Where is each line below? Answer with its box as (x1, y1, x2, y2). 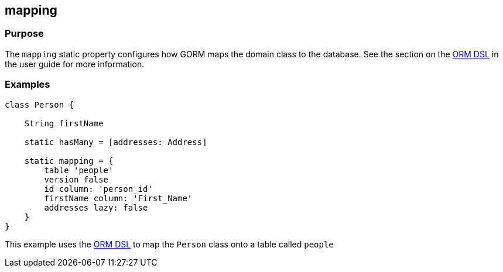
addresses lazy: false (44, 202, 148, 212)
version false (44, 174, 109, 184)
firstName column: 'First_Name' (44, 193, 193, 203)
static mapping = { (24, 156, 114, 166)
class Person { (5, 99, 74, 109)
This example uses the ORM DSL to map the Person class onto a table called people (5, 239, 334, 249)
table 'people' (44, 165, 114, 175)
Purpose (5, 27, 44, 40)
